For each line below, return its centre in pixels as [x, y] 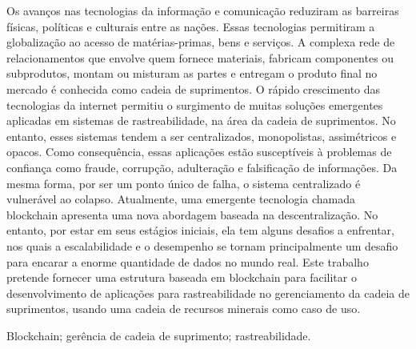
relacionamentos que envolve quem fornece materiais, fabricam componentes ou [200, 57]
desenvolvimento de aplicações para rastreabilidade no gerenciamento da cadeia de [208, 293]
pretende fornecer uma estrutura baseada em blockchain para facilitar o [182, 277]
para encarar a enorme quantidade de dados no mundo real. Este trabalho [188, 261]
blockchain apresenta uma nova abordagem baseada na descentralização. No [192, 214]
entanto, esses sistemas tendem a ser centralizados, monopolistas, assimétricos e [202, 136]
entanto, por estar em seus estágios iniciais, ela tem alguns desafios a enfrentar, [200, 230]
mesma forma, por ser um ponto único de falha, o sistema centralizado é [184, 183]
